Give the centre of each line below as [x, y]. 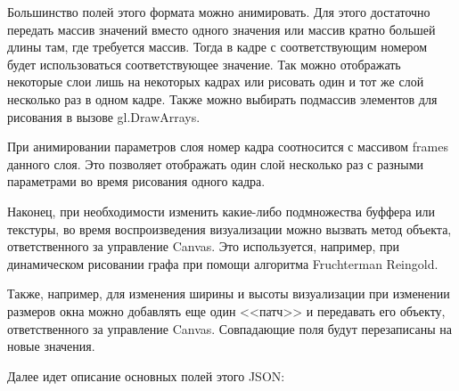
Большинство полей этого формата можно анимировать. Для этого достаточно [219, 12]
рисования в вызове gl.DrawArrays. [104, 116]
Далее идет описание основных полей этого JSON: [146, 375]
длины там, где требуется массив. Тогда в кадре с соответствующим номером [217, 47]
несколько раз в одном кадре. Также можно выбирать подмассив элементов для [222, 98]
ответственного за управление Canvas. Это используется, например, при [203, 246]
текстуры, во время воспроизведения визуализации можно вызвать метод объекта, [229, 228]
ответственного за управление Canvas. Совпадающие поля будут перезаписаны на [229, 328]
